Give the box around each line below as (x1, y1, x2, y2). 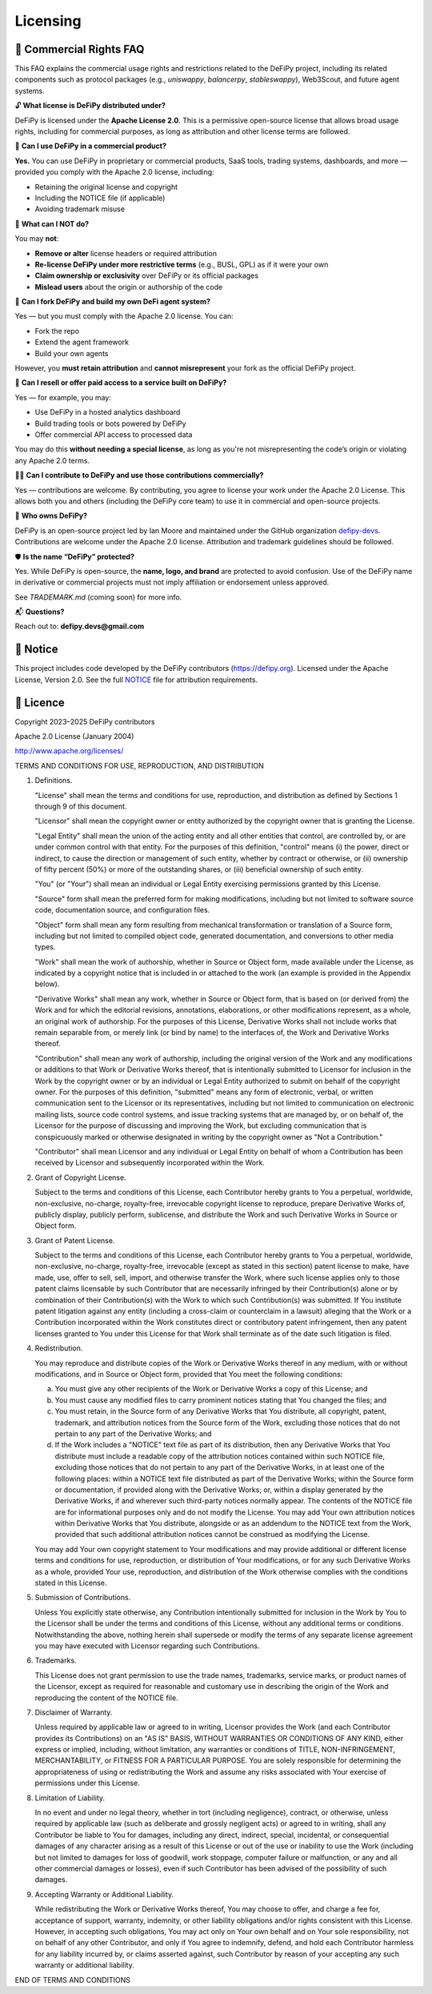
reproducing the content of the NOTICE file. (34, 1693, 179, 1703)
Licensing (14, 12, 82, 30)
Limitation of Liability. (34, 1793, 106, 1803)
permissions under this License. (34, 1778, 140, 1788)
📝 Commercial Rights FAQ (14, 42, 145, 56)
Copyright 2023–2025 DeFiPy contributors (14, 716, 155, 726)
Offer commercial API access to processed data (34, 430, 193, 439)
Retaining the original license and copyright (34, 182, 178, 191)
